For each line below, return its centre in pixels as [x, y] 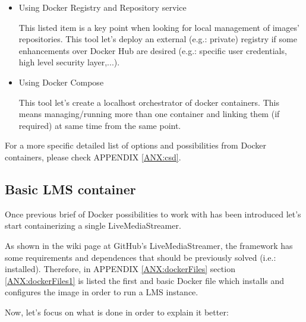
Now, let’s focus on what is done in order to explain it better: [117, 312]
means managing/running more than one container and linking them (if [149, 114]
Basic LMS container [70, 189]
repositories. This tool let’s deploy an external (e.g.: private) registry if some [158, 39]
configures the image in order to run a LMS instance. [102, 292]
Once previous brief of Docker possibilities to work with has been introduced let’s [153, 214]
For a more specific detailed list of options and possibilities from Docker [136, 145]
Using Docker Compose [61, 82]
